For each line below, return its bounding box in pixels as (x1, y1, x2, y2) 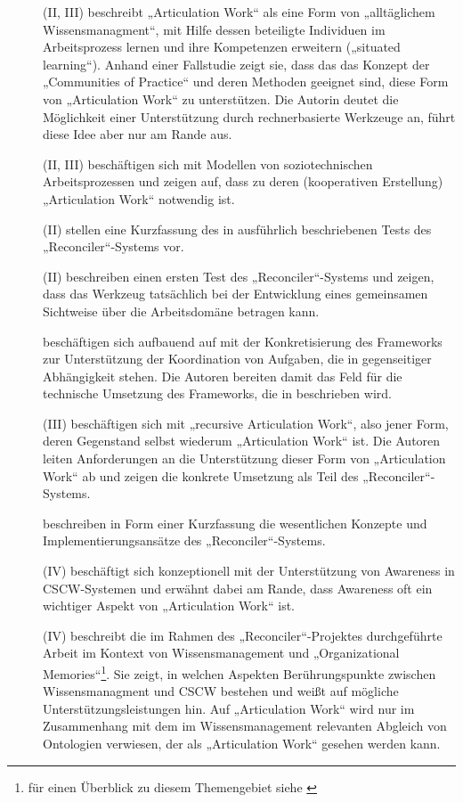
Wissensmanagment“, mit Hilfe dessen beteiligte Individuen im (43, 20, 386, 38)
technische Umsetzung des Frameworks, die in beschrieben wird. (43, 384, 392, 403)
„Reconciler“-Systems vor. (43, 237, 184, 256)
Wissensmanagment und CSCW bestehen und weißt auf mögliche (43, 682, 399, 700)
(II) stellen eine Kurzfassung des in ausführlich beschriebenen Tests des (43, 219, 432, 238)
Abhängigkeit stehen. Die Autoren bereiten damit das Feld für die (43, 366, 402, 385)
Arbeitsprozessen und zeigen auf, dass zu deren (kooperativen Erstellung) (43, 172, 443, 191)
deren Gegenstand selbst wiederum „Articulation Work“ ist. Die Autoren (43, 431, 441, 450)
